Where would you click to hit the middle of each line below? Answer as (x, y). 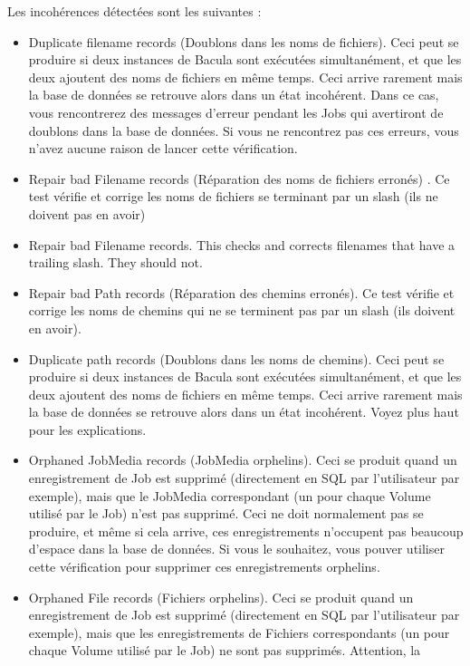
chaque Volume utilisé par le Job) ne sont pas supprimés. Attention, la (225, 650)
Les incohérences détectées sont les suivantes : (134, 11)
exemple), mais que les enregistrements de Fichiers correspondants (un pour (239, 632)
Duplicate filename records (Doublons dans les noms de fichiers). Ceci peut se (244, 41)
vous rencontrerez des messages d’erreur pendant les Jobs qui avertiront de (236, 112)
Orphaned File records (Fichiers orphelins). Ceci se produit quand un (221, 597)
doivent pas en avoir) (87, 213)
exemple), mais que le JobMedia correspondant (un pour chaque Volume (230, 495)
